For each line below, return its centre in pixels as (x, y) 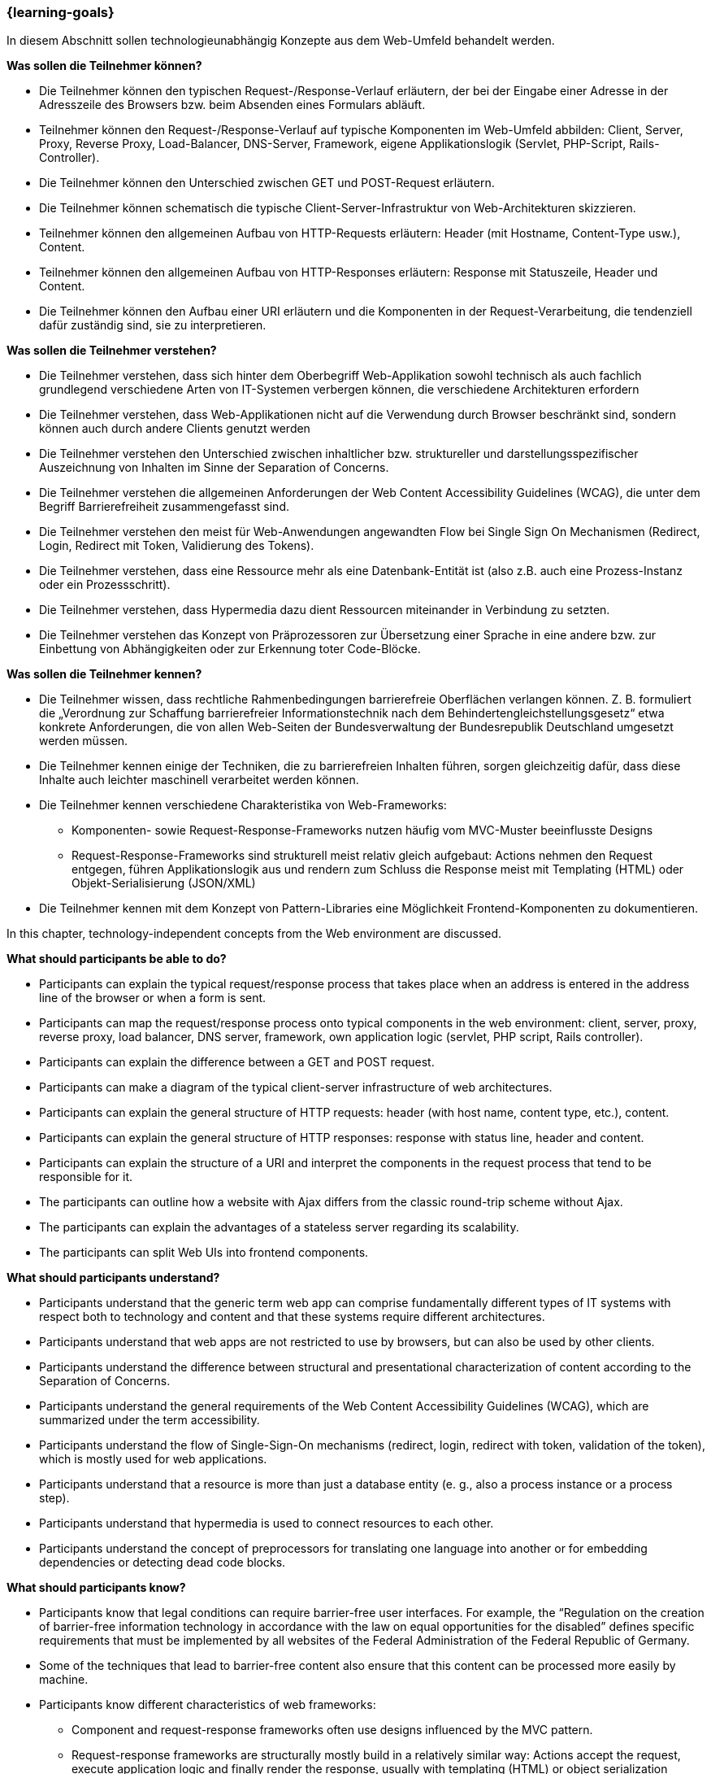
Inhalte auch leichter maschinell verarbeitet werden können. (199, 780)
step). (54, 1498)
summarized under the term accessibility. (150, 1420)
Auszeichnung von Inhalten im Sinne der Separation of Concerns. (214, 468)
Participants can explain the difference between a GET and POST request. (237, 1062)
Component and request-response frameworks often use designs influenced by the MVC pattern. (332, 1730)
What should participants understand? (113, 1278)
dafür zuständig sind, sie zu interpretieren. (153, 325)
